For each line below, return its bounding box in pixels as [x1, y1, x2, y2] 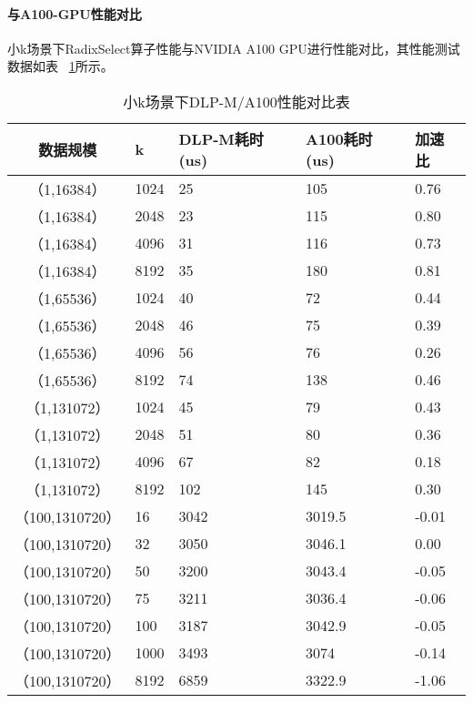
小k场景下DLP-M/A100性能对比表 [123, 90, 350, 112]
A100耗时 [306, 128, 373, 150]
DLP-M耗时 [178, 128, 264, 150]
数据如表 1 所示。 [7, 56, 114, 76]
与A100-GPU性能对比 [7, 4, 142, 23]
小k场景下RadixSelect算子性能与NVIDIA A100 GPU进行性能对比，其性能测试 [7, 38, 460, 57]
